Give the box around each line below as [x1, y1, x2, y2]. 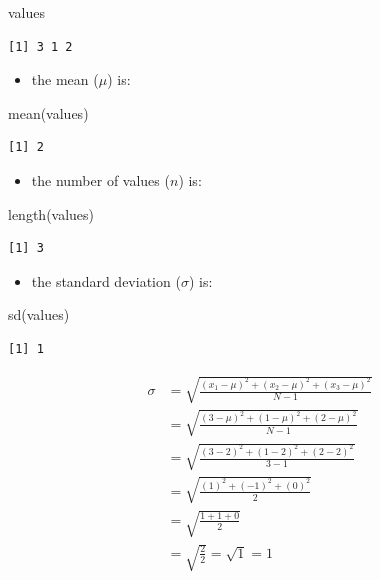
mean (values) [8, 102, 89, 123]
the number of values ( [31, 169, 170, 190]
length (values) [8, 203, 95, 224]
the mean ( [31, 69, 99, 90]
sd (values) [8, 304, 70, 325]
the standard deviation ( [31, 270, 181, 291]
